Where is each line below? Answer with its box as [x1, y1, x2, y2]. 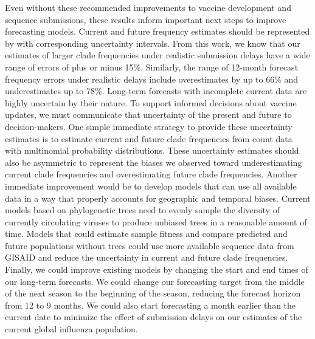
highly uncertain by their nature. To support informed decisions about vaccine [5, 96, 297, 109]
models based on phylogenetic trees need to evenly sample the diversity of [5, 204, 280, 216]
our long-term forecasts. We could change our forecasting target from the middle [5, 275, 305, 287]
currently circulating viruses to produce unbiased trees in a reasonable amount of [5, 215, 307, 228]
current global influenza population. [5, 323, 138, 335]
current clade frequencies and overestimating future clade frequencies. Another [5, 168, 297, 180]
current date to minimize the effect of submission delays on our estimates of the [5, 310, 302, 323]
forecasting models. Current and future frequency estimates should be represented [5, 25, 310, 38]
